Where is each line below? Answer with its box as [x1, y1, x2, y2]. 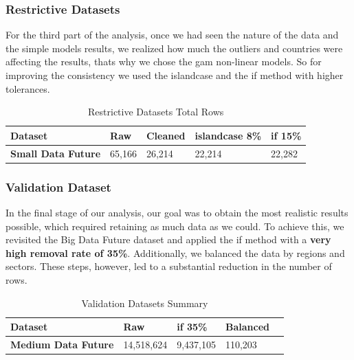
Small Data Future [10, 146, 101, 160]
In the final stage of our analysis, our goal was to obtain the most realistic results [5, 205, 349, 219]
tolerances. [5, 81, 50, 95]
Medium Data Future [10, 337, 114, 351]
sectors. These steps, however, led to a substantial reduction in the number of [5, 259, 332, 273]
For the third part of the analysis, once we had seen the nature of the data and [5, 27, 339, 42]
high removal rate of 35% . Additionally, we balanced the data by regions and [5, 245, 345, 260]
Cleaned [146, 128, 186, 142]
